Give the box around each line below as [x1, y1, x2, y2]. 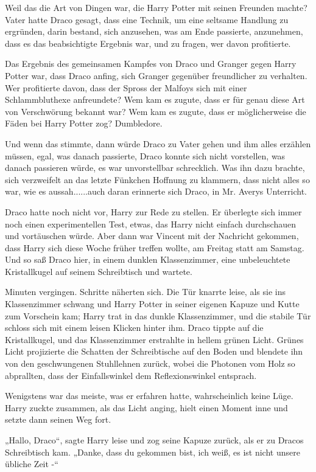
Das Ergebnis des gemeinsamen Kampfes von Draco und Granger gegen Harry [5, 57, 297, 70]
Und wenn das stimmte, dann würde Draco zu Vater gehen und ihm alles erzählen [5, 137, 311, 150]
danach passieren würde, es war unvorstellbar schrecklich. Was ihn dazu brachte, [5, 161, 305, 174]
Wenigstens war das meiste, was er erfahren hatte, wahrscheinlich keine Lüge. [5, 389, 293, 402]
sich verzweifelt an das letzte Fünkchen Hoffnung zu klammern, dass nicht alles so [5, 173, 310, 186]
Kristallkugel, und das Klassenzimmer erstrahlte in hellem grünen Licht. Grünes [5, 333, 304, 345]
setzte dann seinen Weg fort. [5, 413, 111, 426]
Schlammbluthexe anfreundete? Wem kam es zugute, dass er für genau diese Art [5, 93, 305, 106]
